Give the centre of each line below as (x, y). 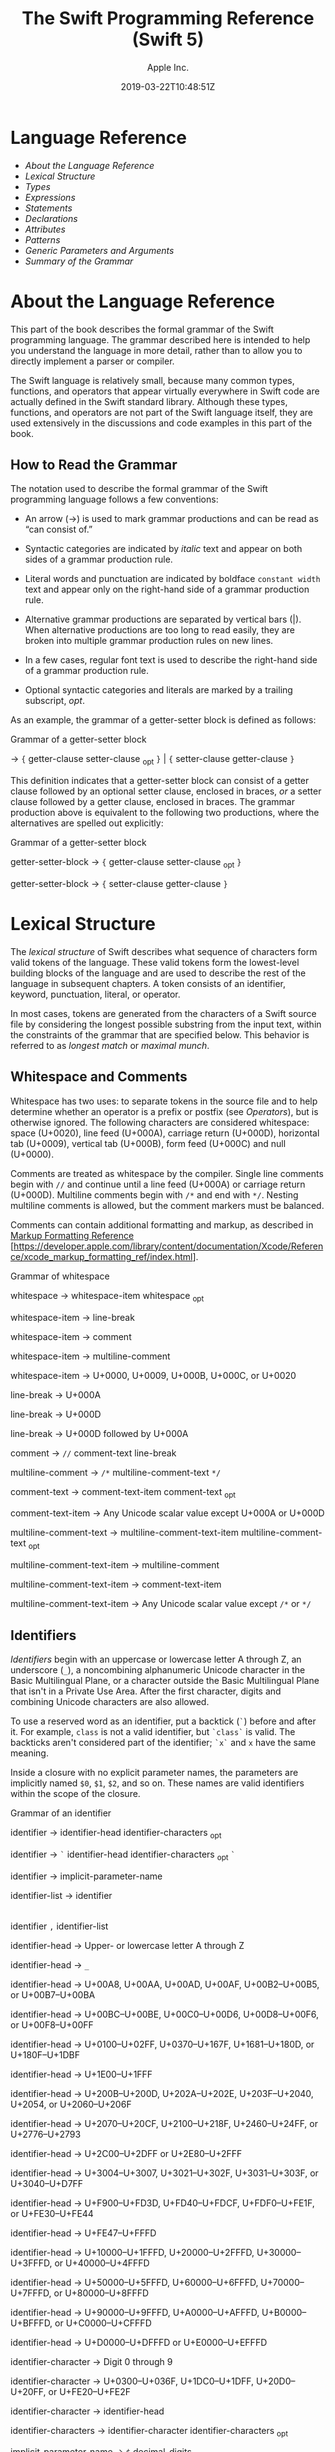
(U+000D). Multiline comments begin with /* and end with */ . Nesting (154, 1194)
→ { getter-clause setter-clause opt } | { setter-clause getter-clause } (152, 760)
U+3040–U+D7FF (47, 2183)
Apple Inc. (168, 67)
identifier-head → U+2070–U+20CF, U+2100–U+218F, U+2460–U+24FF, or (164, 2123)
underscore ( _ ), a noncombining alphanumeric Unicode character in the (158, 1669)
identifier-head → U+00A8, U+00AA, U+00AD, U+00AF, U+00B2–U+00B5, (165, 1984)
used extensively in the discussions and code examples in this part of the (161, 423)
